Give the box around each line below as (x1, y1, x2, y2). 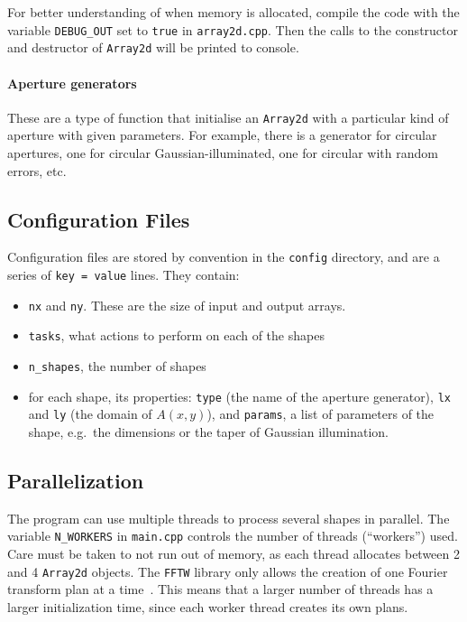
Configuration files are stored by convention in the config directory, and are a (7, 247, 440, 266)
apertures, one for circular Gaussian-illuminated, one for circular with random (7, 143, 438, 162)
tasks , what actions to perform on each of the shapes (28, 326, 325, 345)
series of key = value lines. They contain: (7, 265, 240, 283)
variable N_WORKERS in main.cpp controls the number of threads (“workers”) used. (7, 526, 458, 545)
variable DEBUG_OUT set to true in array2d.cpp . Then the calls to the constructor (7, 20, 458, 39)
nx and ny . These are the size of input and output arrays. (28, 295, 346, 314)
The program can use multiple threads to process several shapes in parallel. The (7, 508, 450, 527)
